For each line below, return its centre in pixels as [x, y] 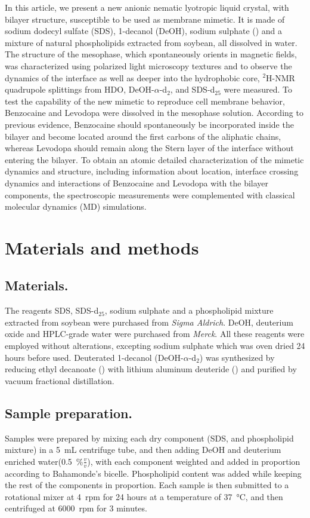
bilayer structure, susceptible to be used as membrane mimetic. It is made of [145, 19]
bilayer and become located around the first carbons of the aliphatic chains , [143, 136]
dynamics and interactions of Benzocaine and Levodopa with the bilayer [137, 183]
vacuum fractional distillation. [60, 380]
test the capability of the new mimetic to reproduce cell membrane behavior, [145, 101]
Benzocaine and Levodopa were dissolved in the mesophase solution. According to [154, 113]
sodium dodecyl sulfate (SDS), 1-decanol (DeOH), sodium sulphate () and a [144, 31]
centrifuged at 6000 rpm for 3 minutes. [76, 508]
